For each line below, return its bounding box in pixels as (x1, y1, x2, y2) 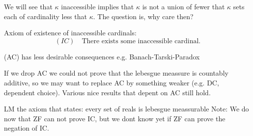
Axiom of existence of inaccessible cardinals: (4, 27, 137, 38)
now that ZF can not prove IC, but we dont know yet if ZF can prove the (4, 113, 225, 123)
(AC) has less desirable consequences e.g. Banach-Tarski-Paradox (4, 51, 200, 61)
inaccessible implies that (61, 1, 134, 11)
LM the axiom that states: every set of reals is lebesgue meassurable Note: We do (4, 104, 249, 114)
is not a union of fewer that (142, 1, 225, 11)
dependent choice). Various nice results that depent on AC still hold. (4, 87, 211, 97)
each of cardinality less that (4, 11, 87, 21)
